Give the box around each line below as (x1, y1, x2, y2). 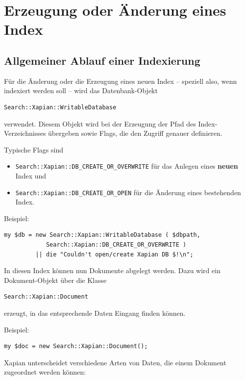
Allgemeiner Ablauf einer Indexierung (4, 52, 200, 68)
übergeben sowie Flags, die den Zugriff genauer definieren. (48, 128, 222, 138)
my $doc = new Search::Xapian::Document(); (4, 343, 148, 350)
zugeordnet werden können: (4, 367, 86, 377)
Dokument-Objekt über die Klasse (4, 275, 107, 285)
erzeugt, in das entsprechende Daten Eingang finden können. (4, 307, 186, 318)
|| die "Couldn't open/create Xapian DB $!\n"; (35, 251, 194, 258)
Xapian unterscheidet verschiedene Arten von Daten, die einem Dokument (4, 357, 226, 367)
